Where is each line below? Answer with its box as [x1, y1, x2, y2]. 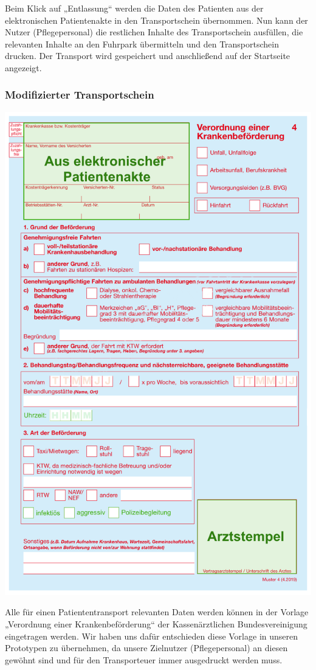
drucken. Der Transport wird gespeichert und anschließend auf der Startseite [5, 49, 290, 62]
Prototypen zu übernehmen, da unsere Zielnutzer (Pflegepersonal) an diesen [5, 641, 288, 654]
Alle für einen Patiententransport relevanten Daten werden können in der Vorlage [5, 605, 309, 618]
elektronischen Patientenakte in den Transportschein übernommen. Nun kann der [5, 13, 308, 26]
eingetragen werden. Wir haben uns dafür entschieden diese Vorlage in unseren [5, 629, 298, 642]
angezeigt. [5, 61, 42, 74]
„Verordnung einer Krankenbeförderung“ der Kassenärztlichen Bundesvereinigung [5, 617, 307, 630]
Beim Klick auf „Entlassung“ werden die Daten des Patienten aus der [5, 2, 264, 14]
